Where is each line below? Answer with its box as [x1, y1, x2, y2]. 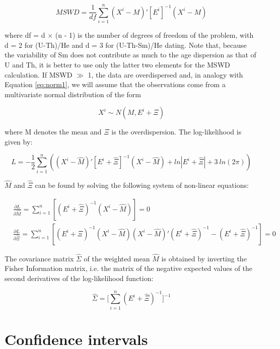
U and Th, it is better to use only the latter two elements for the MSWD [5, 59, 230, 69]
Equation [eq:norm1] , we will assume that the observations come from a [5, 79, 226, 90]
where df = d [5, 30, 45, 40]
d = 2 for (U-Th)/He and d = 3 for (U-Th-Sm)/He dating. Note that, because [5, 39, 247, 50]
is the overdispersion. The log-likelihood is [111, 126, 242, 137]
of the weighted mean [84, 253, 150, 263]
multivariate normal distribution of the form [5, 89, 141, 99]
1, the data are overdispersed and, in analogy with [88, 69, 243, 80]
